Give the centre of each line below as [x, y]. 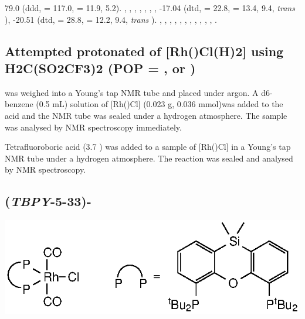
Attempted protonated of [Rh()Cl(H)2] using [144, 51]
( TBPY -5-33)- [48, 201]
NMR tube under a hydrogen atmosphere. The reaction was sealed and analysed [149, 158]
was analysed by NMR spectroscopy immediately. [93, 127]
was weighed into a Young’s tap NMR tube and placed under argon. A [132, 92]
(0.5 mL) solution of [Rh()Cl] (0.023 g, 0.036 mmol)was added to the [160, 104]
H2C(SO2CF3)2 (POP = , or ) [100, 68]
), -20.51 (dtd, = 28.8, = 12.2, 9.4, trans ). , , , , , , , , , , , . [111, 19]
